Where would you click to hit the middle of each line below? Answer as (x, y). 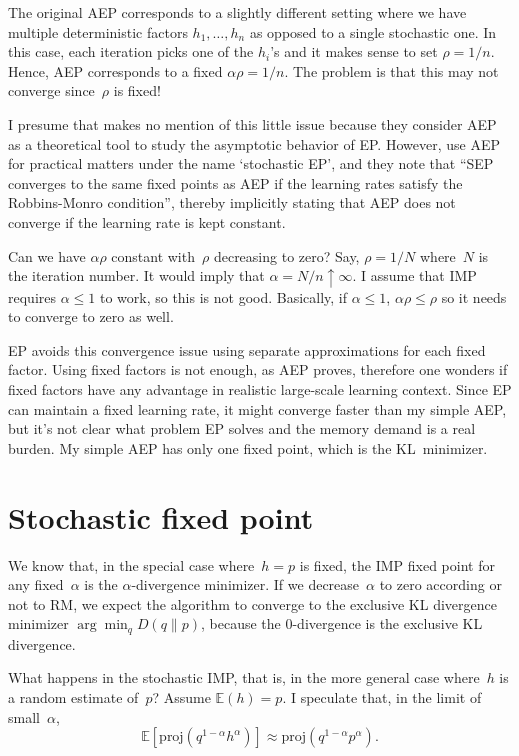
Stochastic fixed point (161, 516)
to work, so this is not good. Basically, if (223, 296)
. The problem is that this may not (391, 70)
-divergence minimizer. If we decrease (245, 584)
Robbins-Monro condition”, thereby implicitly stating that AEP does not (232, 202)
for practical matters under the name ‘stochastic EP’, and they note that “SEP (251, 163)
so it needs (474, 296)
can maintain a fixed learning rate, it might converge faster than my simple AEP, (257, 408)
